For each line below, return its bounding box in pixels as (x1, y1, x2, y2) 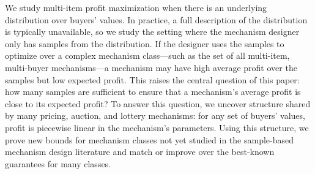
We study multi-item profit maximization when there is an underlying (5, 1, 267, 13)
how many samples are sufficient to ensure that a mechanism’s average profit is (5, 85, 301, 98)
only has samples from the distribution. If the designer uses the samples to (5, 37, 284, 50)
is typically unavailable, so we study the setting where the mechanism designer (5, 25, 300, 38)
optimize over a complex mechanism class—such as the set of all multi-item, (5, 49, 290, 62)
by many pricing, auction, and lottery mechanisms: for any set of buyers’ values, (5, 109, 305, 122)
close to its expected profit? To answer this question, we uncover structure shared (5, 97, 311, 110)
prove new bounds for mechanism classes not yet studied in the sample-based (5, 133, 294, 146)
